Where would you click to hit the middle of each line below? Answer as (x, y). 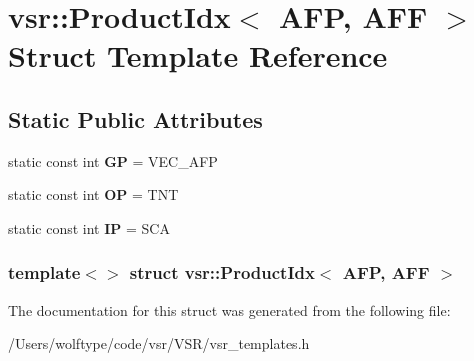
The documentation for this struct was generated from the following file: (229, 309)
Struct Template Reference (198, 55)
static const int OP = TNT (93, 194)
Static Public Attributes (135, 118)
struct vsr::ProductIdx (222, 272)
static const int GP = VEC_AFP (113, 160)
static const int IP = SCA (89, 227)
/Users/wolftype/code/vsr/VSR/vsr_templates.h (159, 343)
